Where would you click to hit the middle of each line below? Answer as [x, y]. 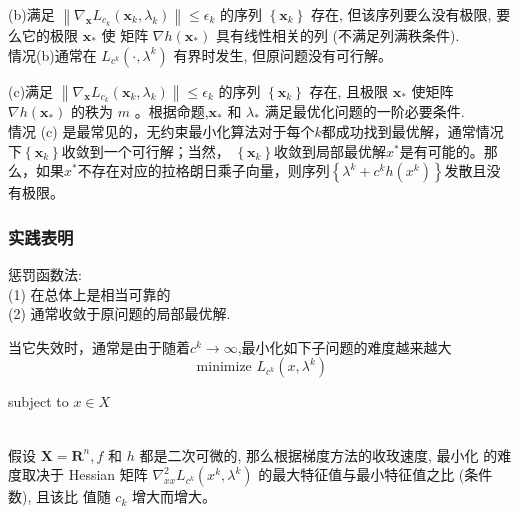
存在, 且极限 [349, 90]
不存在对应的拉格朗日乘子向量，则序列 [203, 170]
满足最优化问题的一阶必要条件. [364, 111]
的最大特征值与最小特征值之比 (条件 [375, 474]
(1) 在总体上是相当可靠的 [89, 293]
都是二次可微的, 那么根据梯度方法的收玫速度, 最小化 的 [318, 454]
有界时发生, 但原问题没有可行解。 [283, 54]
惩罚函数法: [45, 274]
